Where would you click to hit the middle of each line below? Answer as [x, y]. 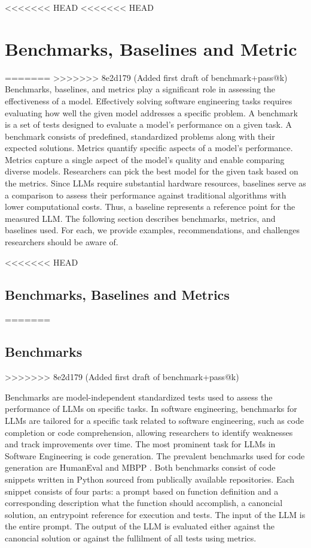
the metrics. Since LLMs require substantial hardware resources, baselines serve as [155, 183]
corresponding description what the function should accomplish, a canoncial [144, 503]
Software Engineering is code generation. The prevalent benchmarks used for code [155, 455]
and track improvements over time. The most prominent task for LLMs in [140, 444]
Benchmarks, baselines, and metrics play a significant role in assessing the [140, 89]
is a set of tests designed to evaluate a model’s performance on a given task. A [149, 124]
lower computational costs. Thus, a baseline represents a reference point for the [150, 207]
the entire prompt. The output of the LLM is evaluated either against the [140, 526]
